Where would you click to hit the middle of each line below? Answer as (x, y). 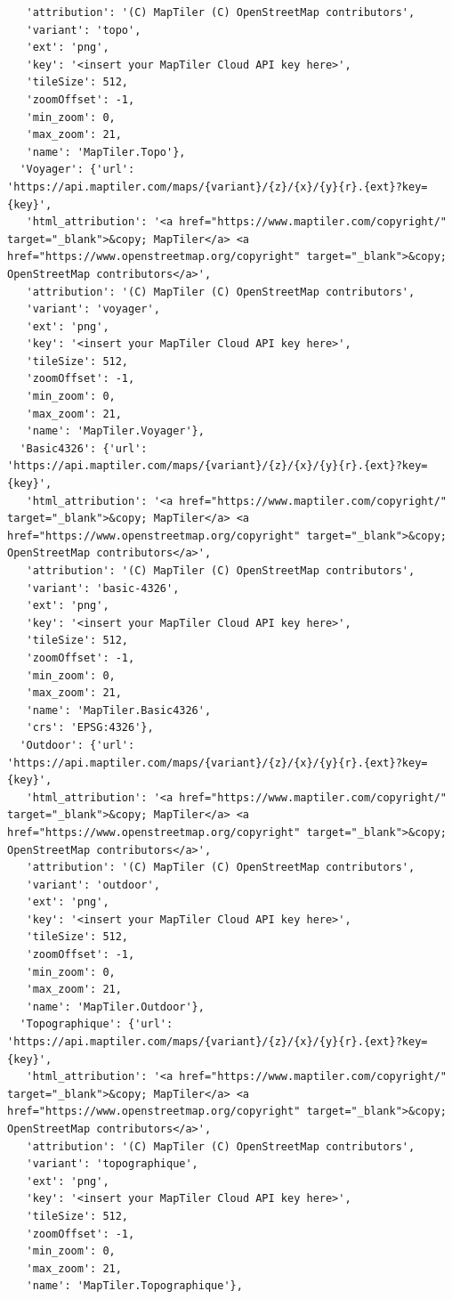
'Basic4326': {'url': (84, 448)
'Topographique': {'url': (97, 1024)
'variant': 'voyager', (93, 309)
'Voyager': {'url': (77, 170)
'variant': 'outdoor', (93, 885)
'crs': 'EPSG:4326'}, (90, 728)
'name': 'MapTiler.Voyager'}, (115, 431)
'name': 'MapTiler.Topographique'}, (134, 1286)
